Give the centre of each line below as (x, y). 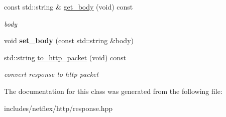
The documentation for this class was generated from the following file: (113, 91)
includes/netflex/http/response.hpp (59, 108)
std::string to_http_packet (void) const (65, 57)
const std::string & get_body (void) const (69, 7)
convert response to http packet (51, 74)
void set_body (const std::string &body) (69, 40)
